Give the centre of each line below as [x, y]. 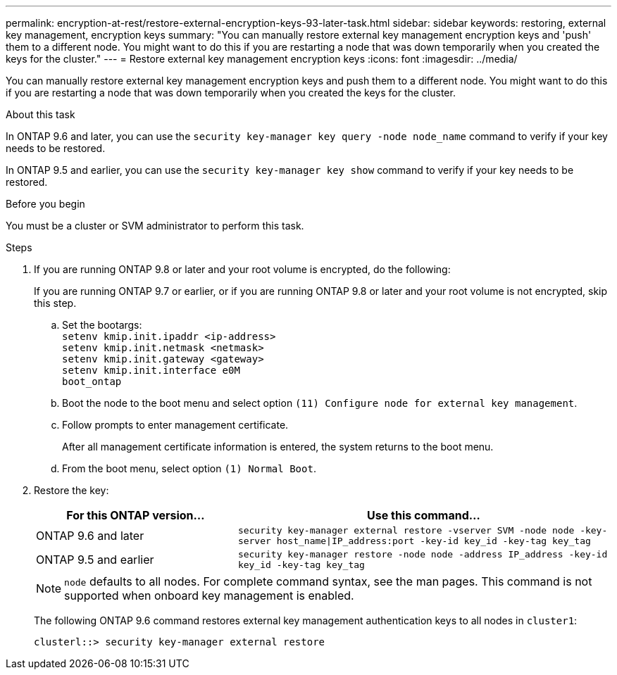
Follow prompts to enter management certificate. [175, 425]
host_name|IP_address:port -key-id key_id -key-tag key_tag [434, 541]
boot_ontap [92, 381]
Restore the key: [71, 490]
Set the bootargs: [102, 325]
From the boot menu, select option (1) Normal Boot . [189, 468]
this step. [55, 303]
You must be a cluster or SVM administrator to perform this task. [155, 226]
